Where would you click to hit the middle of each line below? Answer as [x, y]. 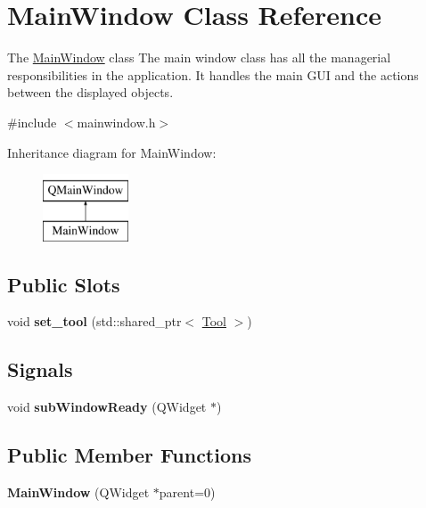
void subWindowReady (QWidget [107, 407]
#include [32, 122]
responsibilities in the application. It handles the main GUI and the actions [213, 74]
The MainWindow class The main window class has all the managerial [199, 57]
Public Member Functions [129, 455]
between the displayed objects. [90, 92]
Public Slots [64, 284]
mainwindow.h [116, 122]
